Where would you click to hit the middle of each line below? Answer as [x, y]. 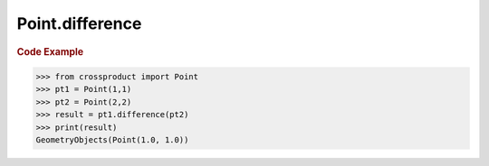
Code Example [50, 51]
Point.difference [79, 23]
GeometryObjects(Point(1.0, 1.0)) [112, 139]
